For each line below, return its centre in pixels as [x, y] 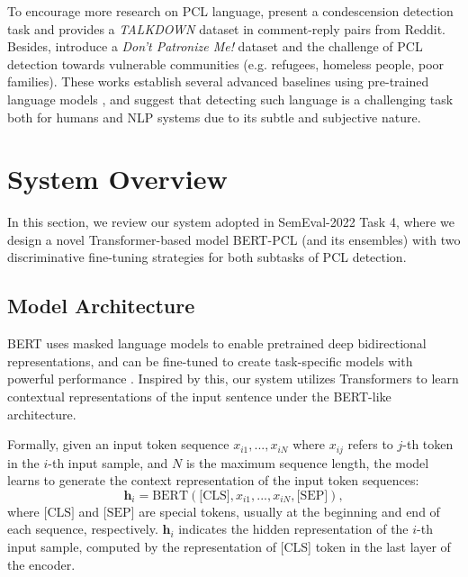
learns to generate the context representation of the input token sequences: [213, 480]
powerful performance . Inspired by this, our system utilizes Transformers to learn [233, 379]
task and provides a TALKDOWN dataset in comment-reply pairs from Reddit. [226, 28]
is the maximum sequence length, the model [307, 462]
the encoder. [41, 564]
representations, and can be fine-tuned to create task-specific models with [210, 361]
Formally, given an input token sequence [118, 444]
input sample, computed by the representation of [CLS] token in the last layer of [229, 547]
